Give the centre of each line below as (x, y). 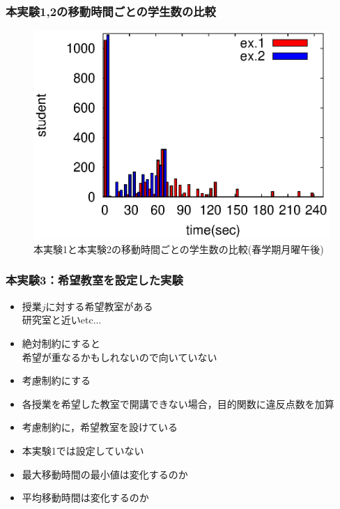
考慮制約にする (56, 380)
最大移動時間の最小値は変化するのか (105, 474)
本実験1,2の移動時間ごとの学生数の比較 (111, 11)
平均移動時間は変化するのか (85, 497)
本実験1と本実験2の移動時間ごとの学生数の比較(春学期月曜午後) (179, 249)
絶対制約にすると (61, 343)
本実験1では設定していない (83, 450)
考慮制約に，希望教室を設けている (100, 427)
